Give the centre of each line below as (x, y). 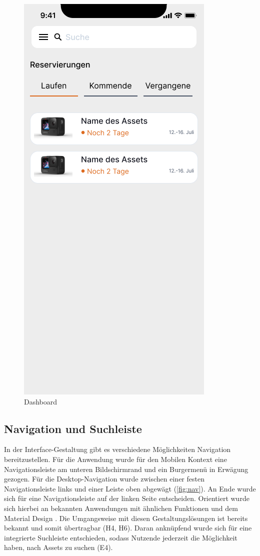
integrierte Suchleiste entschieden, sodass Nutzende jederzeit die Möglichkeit (121, 537)
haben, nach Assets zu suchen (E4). (58, 547)
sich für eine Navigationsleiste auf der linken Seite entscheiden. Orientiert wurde (127, 498)
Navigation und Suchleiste (73, 428)
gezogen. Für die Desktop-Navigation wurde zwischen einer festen (104, 479)
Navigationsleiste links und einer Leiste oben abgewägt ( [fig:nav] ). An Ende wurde (130, 488)
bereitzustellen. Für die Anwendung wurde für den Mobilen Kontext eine (115, 459)
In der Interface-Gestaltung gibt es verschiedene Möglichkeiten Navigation (117, 449)
